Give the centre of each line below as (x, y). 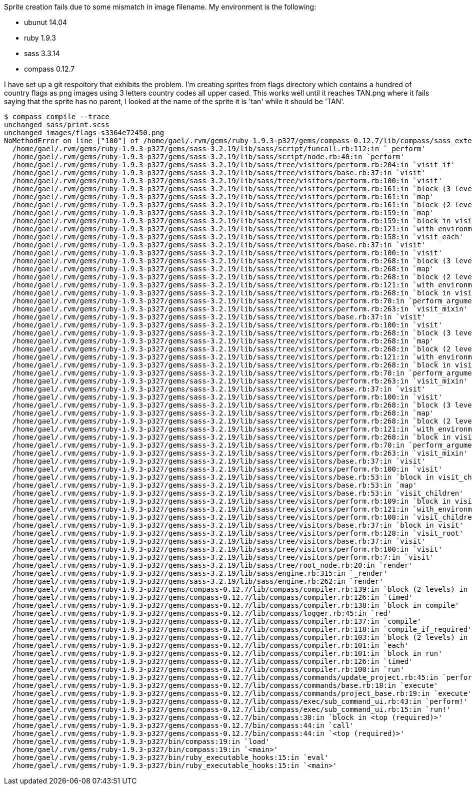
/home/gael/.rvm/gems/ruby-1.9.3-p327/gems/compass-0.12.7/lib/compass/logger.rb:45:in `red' (202, 613)
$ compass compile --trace (57, 117)
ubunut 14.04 (46, 22)
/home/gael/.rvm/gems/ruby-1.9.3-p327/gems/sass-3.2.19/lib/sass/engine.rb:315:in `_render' (200, 573)
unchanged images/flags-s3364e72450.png (84, 133)
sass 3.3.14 (42, 53)
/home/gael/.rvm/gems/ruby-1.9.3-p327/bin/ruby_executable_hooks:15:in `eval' (170, 757)
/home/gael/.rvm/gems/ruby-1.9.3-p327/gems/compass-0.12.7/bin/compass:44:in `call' (183, 725)
